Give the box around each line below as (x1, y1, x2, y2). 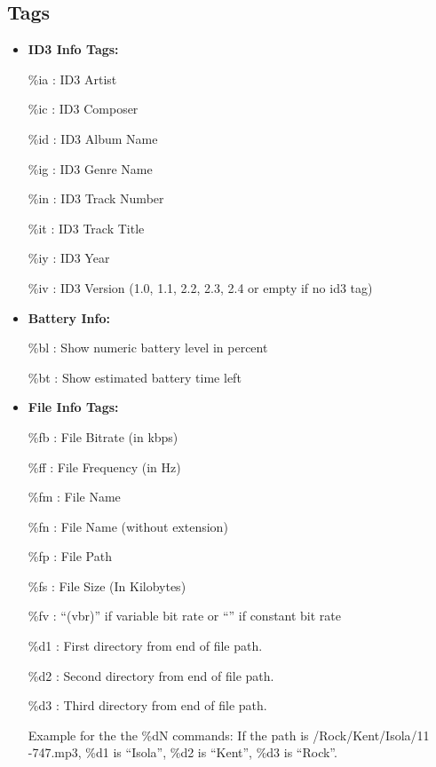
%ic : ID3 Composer (28, 99, 139, 118)
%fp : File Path (28, 547, 112, 565)
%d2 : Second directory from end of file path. (28, 666, 274, 684)
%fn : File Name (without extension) (28, 517, 228, 535)
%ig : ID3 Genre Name (28, 159, 153, 178)
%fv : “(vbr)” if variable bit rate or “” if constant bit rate (28, 606, 342, 625)
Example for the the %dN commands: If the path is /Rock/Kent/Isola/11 (28, 725, 430, 744)
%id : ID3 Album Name (28, 129, 158, 147)
